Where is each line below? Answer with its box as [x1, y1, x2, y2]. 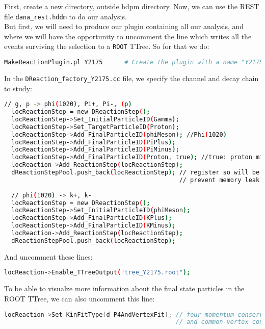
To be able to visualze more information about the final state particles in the [4, 283, 245, 294]
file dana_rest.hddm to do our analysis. [4, 11, 127, 21]
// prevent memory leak [179, 176, 260, 184]
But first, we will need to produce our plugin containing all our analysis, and [4, 21, 244, 32]
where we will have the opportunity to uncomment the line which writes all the [4, 31, 252, 41]
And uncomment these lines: [4, 251, 93, 262]
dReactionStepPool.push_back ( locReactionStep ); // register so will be [11, 169, 260, 176]
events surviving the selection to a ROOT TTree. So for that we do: [4, 41, 209, 52]
